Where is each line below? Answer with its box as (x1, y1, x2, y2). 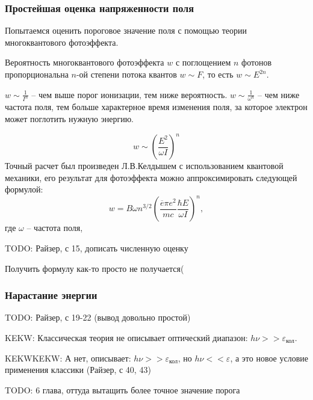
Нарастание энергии (5, 288, 98, 303)
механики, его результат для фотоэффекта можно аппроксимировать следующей (5, 171, 297, 183)
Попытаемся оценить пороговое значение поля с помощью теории (5, 24, 247, 37)
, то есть (202, 68, 234, 80)
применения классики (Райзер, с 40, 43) (5, 363, 151, 376)
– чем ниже (258, 88, 300, 100)
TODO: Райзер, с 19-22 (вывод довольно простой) (5, 311, 191, 324)
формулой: (5, 183, 43, 195)
